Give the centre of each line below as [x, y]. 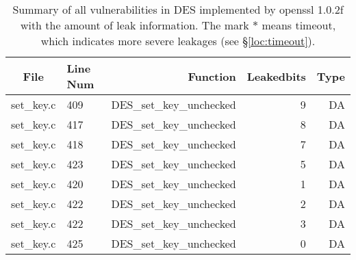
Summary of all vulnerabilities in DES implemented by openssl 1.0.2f [178, 9]
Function [212, 76]
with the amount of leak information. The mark [135, 25]
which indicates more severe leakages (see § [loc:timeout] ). [178, 41]
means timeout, [299, 25]
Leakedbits [276, 76]
